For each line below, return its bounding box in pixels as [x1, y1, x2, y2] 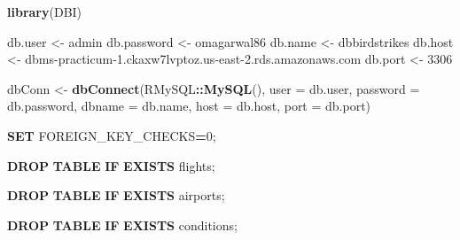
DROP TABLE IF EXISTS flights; [7, 156, 215, 174]
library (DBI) [7, 3, 82, 20]
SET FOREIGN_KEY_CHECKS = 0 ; [7, 126, 216, 144]
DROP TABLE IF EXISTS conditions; [7, 215, 238, 234]
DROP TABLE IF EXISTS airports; [7, 186, 225, 205]
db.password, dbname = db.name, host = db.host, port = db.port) [7, 97, 371, 115]
